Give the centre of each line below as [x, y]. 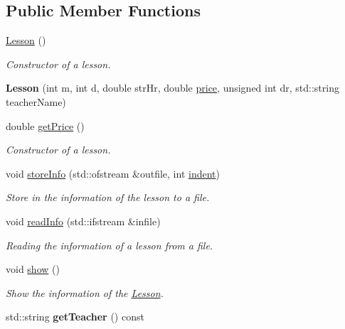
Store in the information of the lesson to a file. [108, 197]
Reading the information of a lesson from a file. [110, 245]
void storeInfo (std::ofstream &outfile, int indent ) [113, 173]
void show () [33, 269]
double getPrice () [45, 125]
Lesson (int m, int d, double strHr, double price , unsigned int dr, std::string [172, 88]
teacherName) [36, 101]
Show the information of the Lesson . [85, 292]
